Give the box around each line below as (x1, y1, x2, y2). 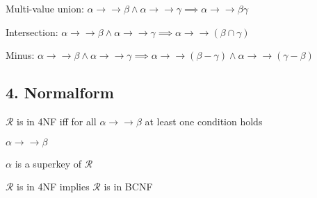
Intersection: (6, 24, 58, 39)
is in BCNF (104, 179, 153, 194)
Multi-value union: (6, 1, 84, 15)
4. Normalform (6, 82, 114, 103)
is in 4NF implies (17, 179, 90, 194)
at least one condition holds (145, 114, 263, 128)
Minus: (6, 48, 35, 62)
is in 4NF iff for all (17, 114, 97, 128)
